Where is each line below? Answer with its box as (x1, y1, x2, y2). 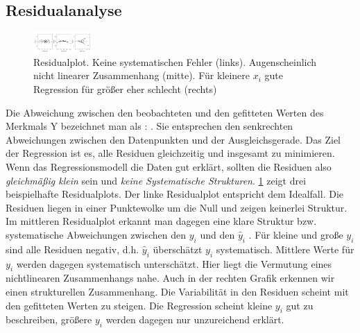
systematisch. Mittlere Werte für (216, 241, 354, 256)
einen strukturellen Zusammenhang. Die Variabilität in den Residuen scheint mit (6, 284, 349, 298)
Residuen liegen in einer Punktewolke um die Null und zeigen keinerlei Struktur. (6, 200, 348, 214)
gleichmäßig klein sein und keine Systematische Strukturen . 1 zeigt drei (6, 173, 307, 187)
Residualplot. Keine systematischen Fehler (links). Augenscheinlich (33, 54, 317, 69)
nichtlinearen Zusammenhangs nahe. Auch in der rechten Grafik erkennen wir (6, 271, 335, 285)
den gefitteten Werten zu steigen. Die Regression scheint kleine (6, 298, 273, 312)
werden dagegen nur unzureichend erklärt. (105, 312, 284, 327)
